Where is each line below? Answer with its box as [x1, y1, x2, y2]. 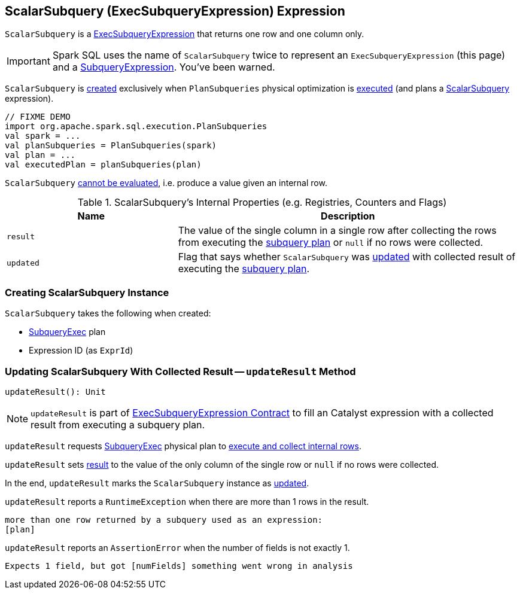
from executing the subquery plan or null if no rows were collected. [178, 236, 483, 249]
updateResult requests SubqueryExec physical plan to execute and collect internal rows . [5, 440, 361, 451]
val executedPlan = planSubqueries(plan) [5, 160, 202, 170]
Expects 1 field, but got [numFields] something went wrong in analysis [5, 561, 353, 571]
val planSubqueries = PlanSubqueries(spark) [5, 141, 217, 151]
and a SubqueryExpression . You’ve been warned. [52, 61, 275, 74]
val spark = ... [5, 131, 81, 141]
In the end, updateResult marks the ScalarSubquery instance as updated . [5, 477, 309, 488]
